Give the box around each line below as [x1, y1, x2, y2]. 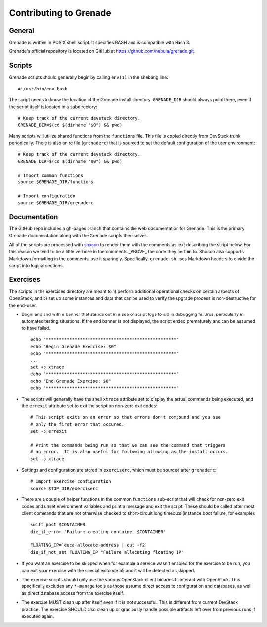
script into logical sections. [9, 263, 64, 269]
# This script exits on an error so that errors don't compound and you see [30, 414, 221, 420]
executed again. [21, 613, 54, 619]
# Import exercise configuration [30, 479, 111, 484]
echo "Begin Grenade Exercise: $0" [30, 344, 117, 349]
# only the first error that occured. [30, 421, 125, 427]
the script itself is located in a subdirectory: [9, 104, 97, 110]
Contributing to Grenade [9, 7, 111, 18]
